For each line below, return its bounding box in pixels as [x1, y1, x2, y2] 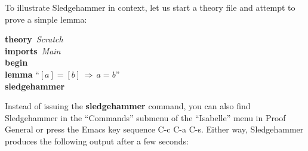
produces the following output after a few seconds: [5, 134, 189, 147]
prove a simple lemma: [5, 13, 87, 25]
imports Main [5, 44, 61, 57]
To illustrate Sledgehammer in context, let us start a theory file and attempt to [5, 1, 295, 13]
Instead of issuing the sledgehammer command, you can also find [5, 100, 251, 112]
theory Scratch [5, 33, 63, 45]
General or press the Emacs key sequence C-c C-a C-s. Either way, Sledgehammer [5, 123, 304, 135]
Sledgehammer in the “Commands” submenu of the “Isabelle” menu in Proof [5, 111, 286, 124]
